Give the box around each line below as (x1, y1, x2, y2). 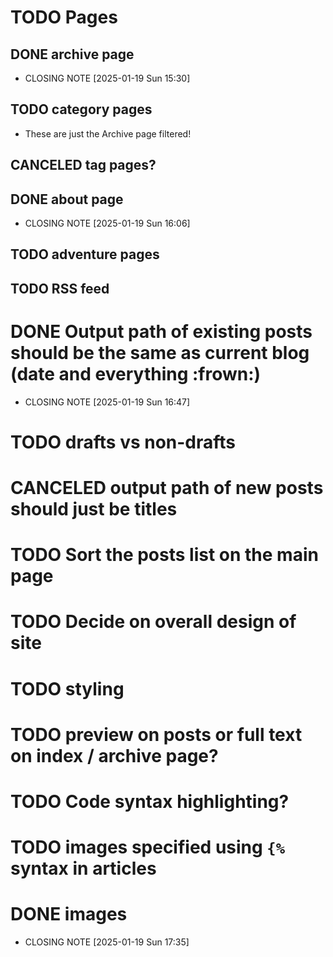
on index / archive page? (10, 744, 219, 767)
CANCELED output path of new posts (10, 477, 324, 500)
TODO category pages (10, 101, 153, 118)
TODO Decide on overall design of (10, 611, 297, 633)
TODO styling (10, 677, 125, 700)
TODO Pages (10, 6, 118, 29)
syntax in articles (10, 857, 157, 880)
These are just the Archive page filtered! (24, 127, 192, 140)
